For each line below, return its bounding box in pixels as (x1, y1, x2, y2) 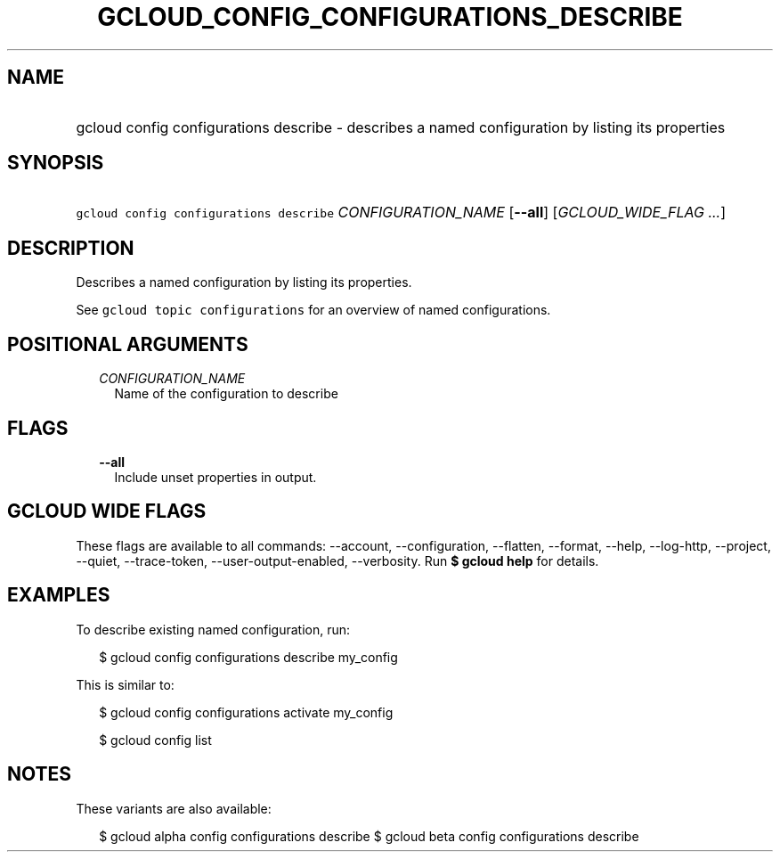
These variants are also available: (76, 800, 272, 816)
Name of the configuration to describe (114, 386, 338, 402)
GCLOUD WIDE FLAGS (7, 500, 207, 523)
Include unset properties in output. (114, 469, 317, 485)
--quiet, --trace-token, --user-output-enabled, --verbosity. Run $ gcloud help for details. (76, 552, 599, 569)
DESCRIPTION (7, 236, 134, 259)
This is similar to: (76, 676, 175, 692)
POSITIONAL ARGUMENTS (7, 332, 248, 356)
